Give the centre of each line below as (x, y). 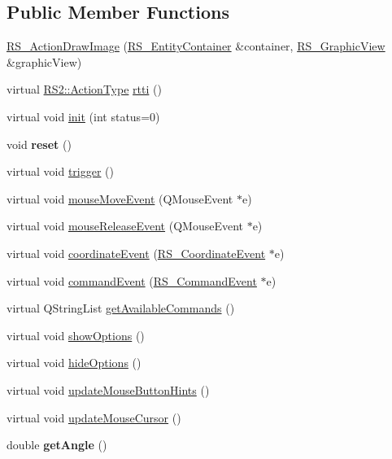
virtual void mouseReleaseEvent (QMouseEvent (125, 226)
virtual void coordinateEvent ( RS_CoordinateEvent (136, 253)
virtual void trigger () (60, 171)
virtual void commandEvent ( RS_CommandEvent (132, 280)
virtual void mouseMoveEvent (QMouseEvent (120, 198)
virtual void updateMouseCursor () (94, 417)
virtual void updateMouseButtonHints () (108, 389)
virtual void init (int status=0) (83, 116)
